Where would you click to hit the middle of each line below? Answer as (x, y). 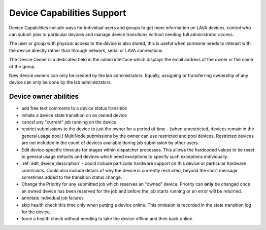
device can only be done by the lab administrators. (61, 82)
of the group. (22, 66)
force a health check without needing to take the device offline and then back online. (108, 219)
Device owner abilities (44, 96)
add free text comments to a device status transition (74, 108)
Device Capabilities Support (68, 13)
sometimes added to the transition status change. (72, 177)
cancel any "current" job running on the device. (70, 122)
